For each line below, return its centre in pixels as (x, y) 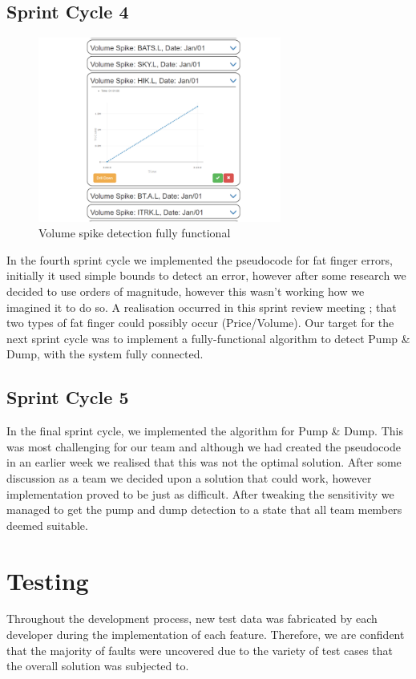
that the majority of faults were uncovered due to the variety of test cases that (200, 650)
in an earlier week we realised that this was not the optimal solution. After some (204, 462)
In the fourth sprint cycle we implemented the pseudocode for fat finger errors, (200, 259)
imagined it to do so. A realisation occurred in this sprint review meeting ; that (202, 307)
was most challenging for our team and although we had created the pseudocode (204, 446)
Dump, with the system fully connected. (105, 354)
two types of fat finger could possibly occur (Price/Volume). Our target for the (200, 323)
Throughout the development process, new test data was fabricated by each (192, 618)
